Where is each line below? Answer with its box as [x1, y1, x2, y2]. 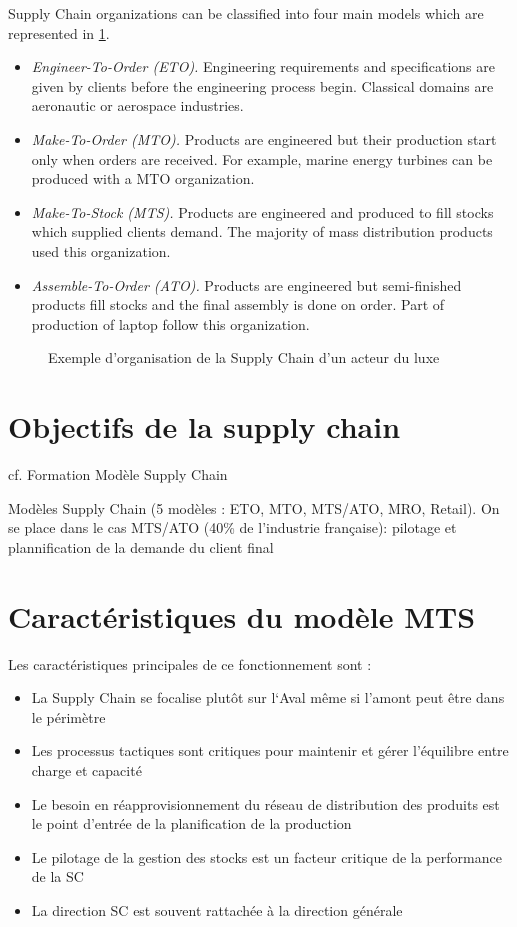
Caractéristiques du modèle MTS [8, 595, 476, 636]
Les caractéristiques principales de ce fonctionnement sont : [8, 653, 372, 674]
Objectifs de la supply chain [8, 406, 401, 447]
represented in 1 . [8, 22, 110, 43]
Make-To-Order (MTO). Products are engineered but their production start [31, 128, 497, 149]
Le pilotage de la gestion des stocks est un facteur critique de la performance [31, 846, 502, 867]
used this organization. [31, 240, 171, 261]
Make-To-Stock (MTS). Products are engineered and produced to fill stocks [31, 201, 494, 222]
